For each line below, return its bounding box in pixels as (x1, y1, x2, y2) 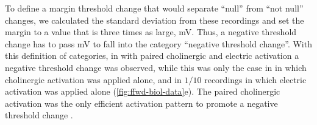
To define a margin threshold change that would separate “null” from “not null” (5, 2, 304, 14)
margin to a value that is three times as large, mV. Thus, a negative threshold (5, 25, 297, 38)
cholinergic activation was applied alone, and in (5, 73, 182, 86)
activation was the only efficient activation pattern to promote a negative (5, 96, 278, 109)
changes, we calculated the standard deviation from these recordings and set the (5, 13, 304, 26)
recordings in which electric (204, 73, 307, 86)
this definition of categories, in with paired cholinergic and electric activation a (5, 49, 299, 62)
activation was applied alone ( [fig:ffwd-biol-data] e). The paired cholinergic (5, 85, 280, 98)
